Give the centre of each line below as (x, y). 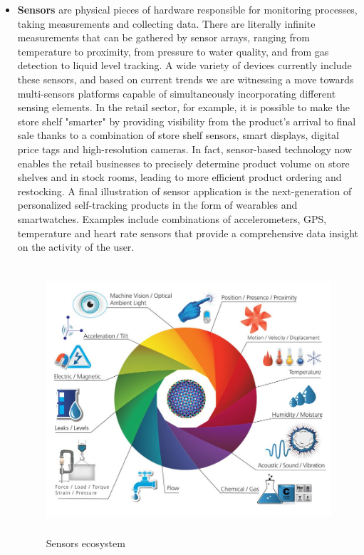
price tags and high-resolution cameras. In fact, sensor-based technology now (185, 149)
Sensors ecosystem (85, 543)
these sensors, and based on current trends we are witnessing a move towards (186, 79)
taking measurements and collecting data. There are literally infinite (166, 23)
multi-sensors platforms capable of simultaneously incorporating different (177, 93)
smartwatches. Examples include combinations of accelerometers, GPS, (172, 218)
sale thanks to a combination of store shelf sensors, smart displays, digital (178, 135)
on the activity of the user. (76, 247)
